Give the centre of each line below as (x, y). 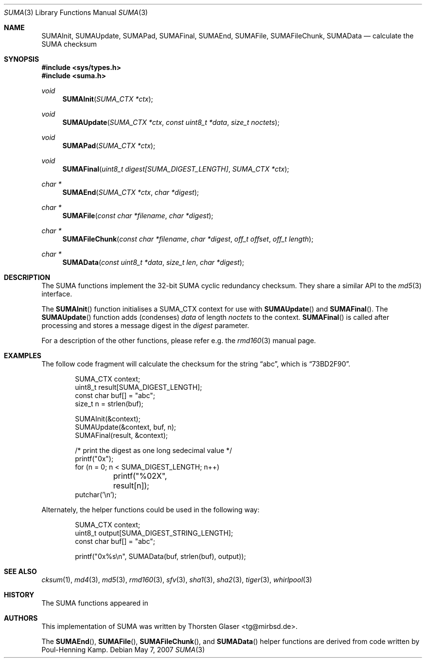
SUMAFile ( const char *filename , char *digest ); (138, 216)
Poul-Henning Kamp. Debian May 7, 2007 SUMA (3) (123, 650)
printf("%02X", (140, 476)
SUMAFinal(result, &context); (121, 435)
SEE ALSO (20, 571)
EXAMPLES (23, 356)
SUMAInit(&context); (108, 419)
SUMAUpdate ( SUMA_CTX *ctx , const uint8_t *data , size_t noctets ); (171, 122)
